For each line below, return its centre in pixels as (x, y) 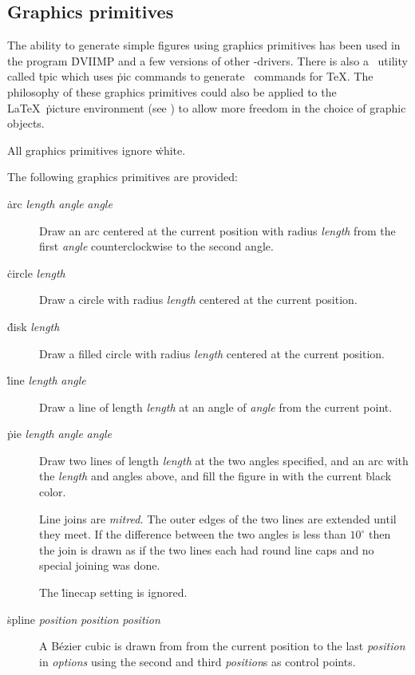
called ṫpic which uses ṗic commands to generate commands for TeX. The (190, 76)
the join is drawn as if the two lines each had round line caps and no (207, 549)
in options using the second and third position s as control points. (198, 661)
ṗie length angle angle (60, 434)
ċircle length (36, 272)
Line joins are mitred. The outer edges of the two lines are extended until (218, 518)
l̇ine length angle (47, 380)
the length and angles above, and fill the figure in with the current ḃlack (215, 476)
